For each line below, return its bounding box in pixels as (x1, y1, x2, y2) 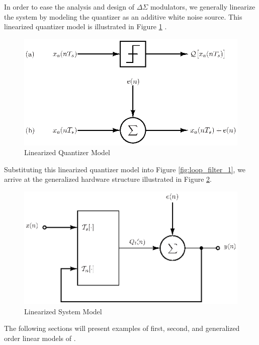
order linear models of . (4, 332, 76, 343)
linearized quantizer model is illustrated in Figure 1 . (4, 21, 167, 32)
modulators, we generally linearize (150, 2, 255, 12)
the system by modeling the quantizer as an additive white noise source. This (4, 11, 242, 22)
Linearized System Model (24, 306, 102, 316)
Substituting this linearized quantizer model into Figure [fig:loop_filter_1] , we (4, 164, 246, 174)
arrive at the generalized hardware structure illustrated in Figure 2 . (4, 174, 212, 184)
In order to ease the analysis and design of (4, 2, 134, 12)
